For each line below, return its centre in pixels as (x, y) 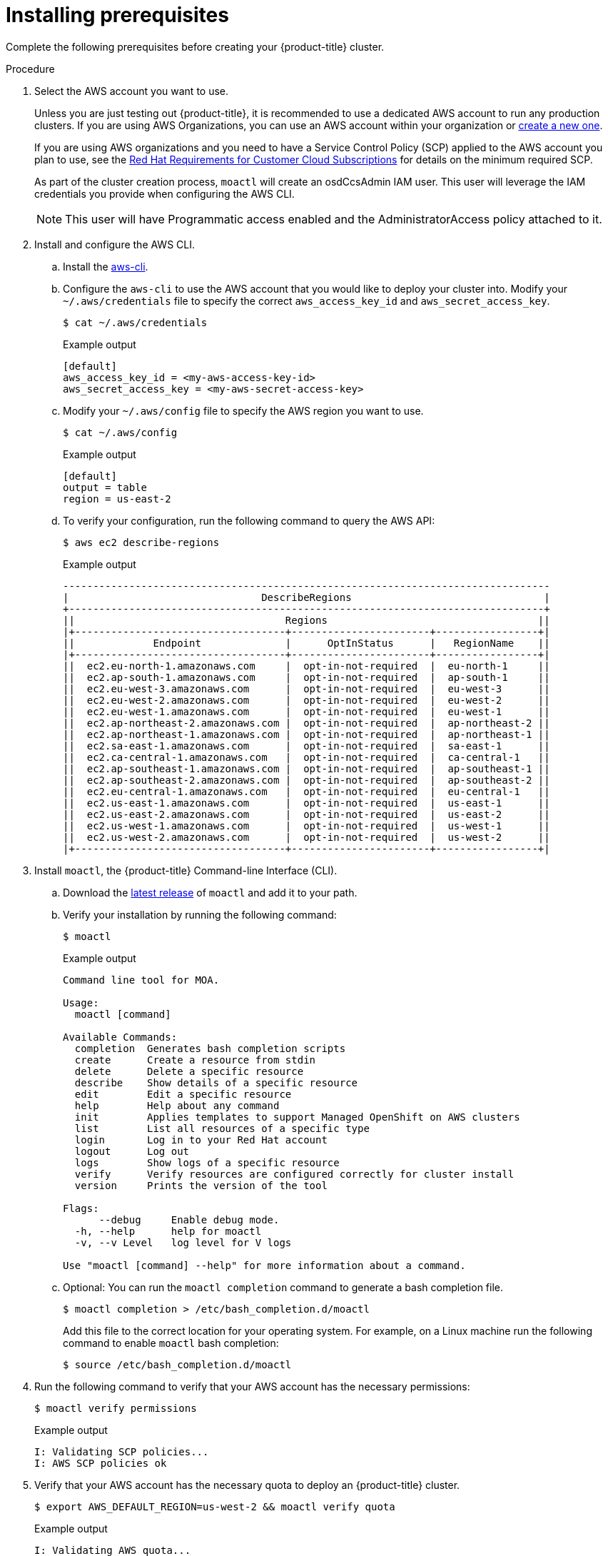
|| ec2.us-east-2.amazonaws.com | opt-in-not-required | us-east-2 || (306, 814)
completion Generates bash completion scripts (210, 1048)
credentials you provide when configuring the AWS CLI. (164, 193)
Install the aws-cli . (106, 266)
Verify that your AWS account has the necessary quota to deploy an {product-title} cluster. (247, 1485)
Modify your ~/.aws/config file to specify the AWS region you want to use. (243, 410)
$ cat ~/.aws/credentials (135, 322)
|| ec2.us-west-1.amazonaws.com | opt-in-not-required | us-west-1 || (306, 825)
